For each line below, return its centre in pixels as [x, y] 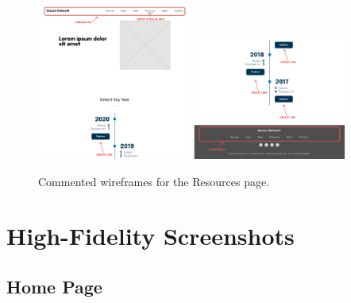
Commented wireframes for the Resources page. [154, 181]
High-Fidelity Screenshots [150, 236]
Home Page [54, 287]
